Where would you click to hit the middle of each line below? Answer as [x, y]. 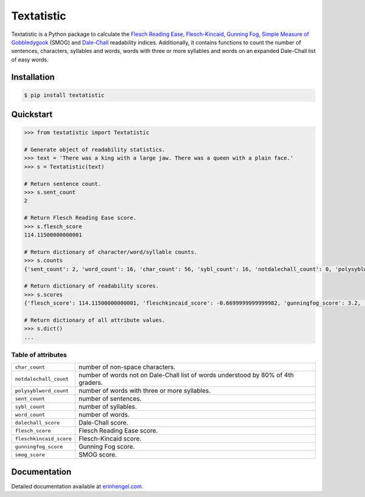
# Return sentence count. [63, 184]
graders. [90, 382]
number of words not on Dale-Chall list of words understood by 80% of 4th [186, 375]
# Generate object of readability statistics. [95, 150]
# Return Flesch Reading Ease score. [80, 218]
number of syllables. [107, 407]
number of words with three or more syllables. [144, 391]
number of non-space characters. [127, 367]
